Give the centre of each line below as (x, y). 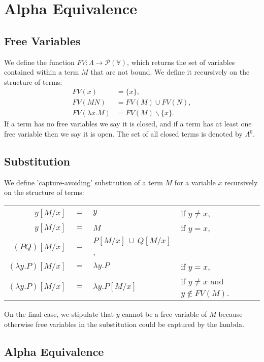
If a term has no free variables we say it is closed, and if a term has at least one (128, 124)
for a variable (195, 182)
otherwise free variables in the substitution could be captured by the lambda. (124, 324)
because (230, 314)
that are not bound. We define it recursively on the (170, 72)
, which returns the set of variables (181, 62)
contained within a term (42, 72)
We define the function (39, 62)
